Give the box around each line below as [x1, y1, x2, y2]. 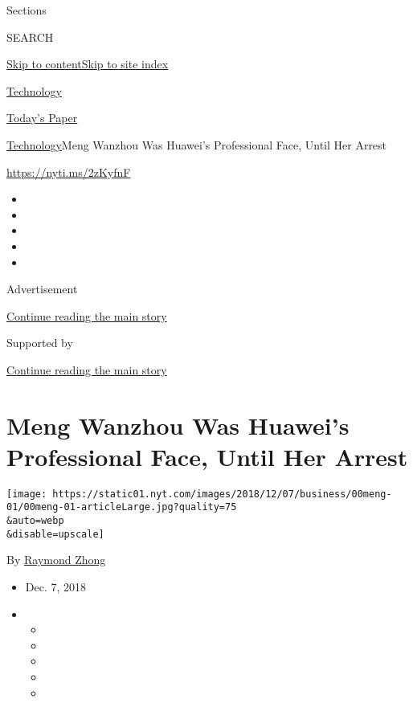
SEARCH [6, 28, 54, 45]
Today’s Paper [6, 109, 78, 126]
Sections [6, 2, 47, 18]
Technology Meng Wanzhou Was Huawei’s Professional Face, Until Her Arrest [6, 136, 387, 153]
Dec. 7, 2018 [25, 578, 87, 595]
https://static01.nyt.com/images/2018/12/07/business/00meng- [52, 488, 392, 500]
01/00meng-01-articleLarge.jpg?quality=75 [6, 501, 237, 513]
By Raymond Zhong [6, 551, 106, 568]
